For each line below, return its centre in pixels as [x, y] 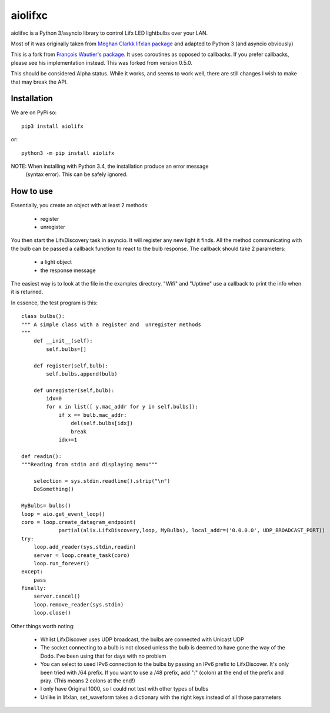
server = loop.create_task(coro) [82, 555]
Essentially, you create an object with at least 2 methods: [80, 205]
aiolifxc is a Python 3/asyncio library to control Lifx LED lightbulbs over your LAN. [109, 33]
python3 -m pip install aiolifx [68, 153]
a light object [56, 262]
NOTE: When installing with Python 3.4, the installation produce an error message [110, 166]
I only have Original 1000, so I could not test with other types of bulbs [124, 689]
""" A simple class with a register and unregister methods [111, 324]
